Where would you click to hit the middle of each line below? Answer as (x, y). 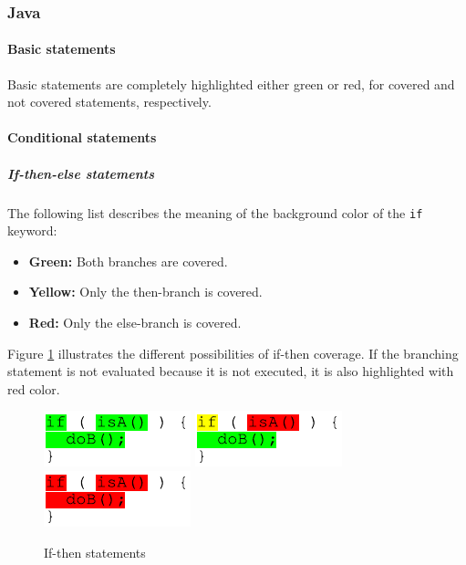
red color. (34, 388)
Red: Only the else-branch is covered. (135, 323)
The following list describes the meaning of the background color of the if (215, 212)
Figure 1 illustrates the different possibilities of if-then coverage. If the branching (233, 353)
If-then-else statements (81, 173)
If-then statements (95, 552)
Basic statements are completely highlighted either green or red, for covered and (231, 84)
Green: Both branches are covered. (128, 261)
